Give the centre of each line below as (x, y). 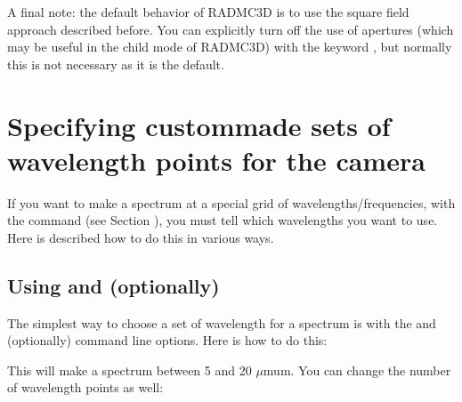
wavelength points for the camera (216, 160)
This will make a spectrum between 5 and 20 (130, 370)
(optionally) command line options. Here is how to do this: (167, 340)
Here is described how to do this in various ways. (141, 237)
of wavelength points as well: (85, 387)
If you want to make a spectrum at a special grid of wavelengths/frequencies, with (231, 202)
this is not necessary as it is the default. (116, 64)
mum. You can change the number (357, 370)
